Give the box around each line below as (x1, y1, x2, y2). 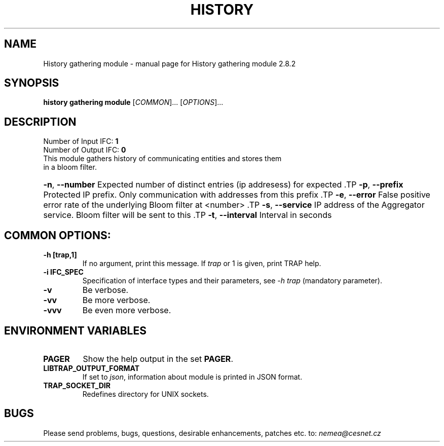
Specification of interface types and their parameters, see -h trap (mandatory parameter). (82, 276, 382, 285)
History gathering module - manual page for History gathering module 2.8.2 (43, 59, 296, 68)
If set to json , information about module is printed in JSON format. (82, 372, 303, 381)
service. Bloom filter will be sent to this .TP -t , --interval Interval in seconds (43, 210, 332, 220)
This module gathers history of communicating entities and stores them (43, 154, 282, 163)
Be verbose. (82, 285, 129, 295)
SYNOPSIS (4, 77, 59, 90)
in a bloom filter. (43, 163, 97, 172)
